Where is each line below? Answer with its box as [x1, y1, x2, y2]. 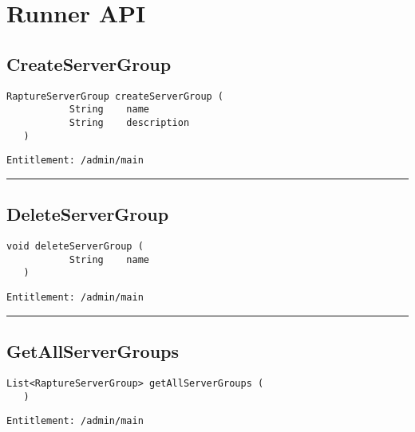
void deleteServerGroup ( [6, 241, 144, 253]
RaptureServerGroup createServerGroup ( [6, 90, 224, 102]
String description [69, 116, 190, 128]
